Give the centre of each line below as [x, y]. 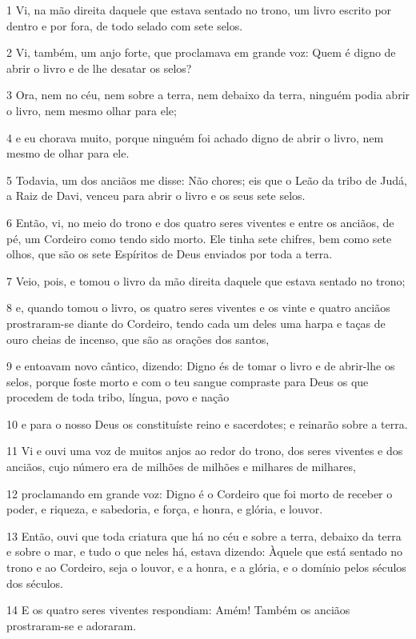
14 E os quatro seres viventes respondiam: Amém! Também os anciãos [178, 610]
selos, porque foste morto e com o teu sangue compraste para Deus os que [188, 381]
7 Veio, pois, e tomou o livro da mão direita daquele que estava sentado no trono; [206, 280]
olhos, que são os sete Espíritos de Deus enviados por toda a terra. [170, 254]
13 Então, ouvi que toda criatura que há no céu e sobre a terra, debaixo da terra [204, 535]
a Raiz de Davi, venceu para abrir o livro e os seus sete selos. [156, 196]
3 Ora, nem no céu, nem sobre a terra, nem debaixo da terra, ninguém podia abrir [208, 95]
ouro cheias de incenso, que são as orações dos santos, [138, 339]
